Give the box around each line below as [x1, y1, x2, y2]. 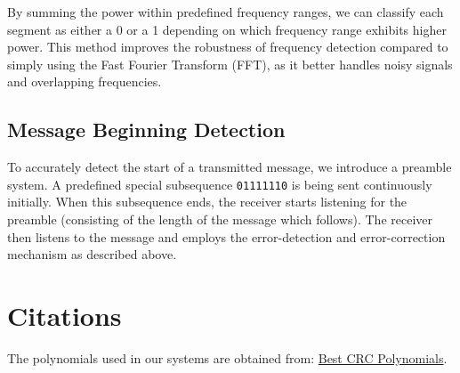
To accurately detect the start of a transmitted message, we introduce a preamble [7, 158, 452, 176]
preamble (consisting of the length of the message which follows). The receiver [7, 210, 433, 229]
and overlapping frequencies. [7, 72, 162, 91]
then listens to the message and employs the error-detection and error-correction [7, 227, 446, 246]
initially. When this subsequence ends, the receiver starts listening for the [7, 192, 408, 211]
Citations [7, 296, 122, 333]
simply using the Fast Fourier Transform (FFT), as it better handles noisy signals [7, 54, 453, 73]
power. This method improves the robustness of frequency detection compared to [7, 37, 448, 56]
